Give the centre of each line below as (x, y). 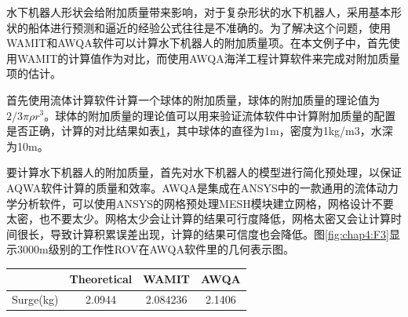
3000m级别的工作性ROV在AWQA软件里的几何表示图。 (155, 249)
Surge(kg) (35, 299)
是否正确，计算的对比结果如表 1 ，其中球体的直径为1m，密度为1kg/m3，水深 (200, 131)
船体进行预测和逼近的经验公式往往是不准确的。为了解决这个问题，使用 (209, 27)
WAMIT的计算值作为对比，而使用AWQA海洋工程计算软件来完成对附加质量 (208, 58)
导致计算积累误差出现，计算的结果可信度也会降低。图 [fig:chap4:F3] (219, 233)
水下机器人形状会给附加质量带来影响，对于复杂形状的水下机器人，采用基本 (199, 12)
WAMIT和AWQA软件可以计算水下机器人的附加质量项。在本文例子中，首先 (198, 43)
